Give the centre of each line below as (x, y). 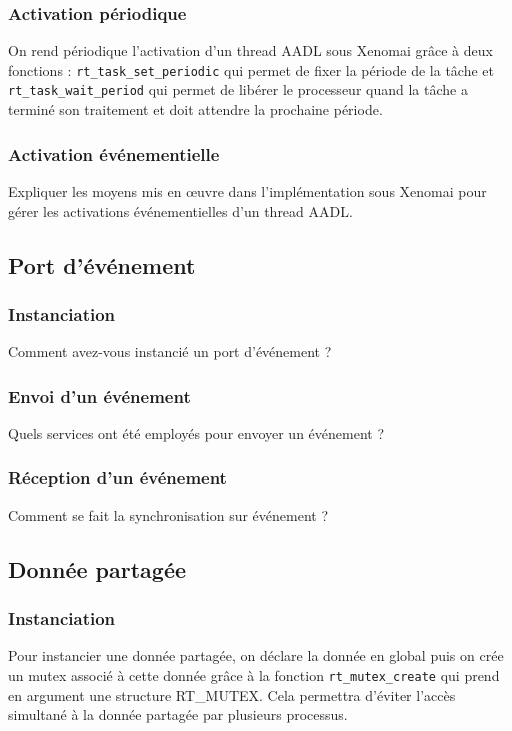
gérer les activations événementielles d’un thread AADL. (180, 210)
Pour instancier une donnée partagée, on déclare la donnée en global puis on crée (256, 655)
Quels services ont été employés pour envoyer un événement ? (196, 432)
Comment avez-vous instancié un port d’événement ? (170, 351)
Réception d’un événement (117, 477)
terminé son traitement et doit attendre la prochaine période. (195, 109)
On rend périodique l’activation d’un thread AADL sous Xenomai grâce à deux (250, 50)
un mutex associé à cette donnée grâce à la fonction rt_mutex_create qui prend (254, 674)
